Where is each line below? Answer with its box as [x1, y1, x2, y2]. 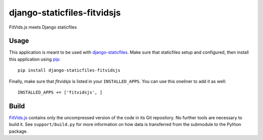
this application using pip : [9, 56, 61, 62]
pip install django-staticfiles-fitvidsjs [18, 68, 121, 73]
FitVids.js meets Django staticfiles [9, 24, 77, 30]
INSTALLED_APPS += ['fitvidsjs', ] [18, 90, 103, 95]
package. [9, 128, 28, 134]
